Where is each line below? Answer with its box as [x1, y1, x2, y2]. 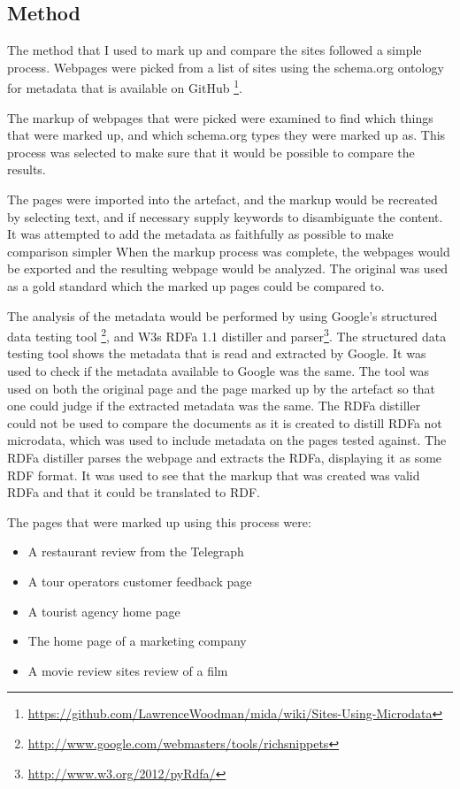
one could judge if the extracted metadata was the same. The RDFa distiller [7, 396, 421, 415]
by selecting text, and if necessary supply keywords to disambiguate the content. [7, 207, 443, 226]
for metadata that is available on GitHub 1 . [7, 76, 242, 97]
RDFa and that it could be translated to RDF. [7, 483, 260, 502]
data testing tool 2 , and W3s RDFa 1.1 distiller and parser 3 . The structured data [7, 325, 447, 345]
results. [7, 160, 46, 179]
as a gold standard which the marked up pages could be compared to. [7, 276, 385, 295]
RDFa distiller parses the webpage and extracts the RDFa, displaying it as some [7, 448, 442, 466]
